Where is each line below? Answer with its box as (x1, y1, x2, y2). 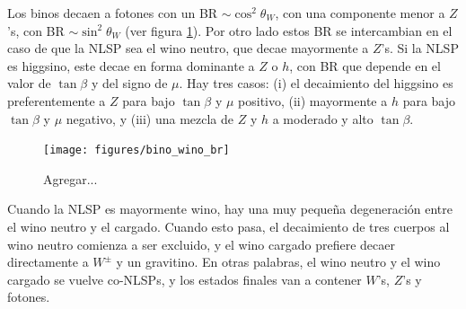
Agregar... (43, 169, 98, 188)
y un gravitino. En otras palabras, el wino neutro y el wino (116, 252, 441, 271)
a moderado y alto (272, 109, 374, 128)
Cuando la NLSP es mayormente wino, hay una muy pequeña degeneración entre (7, 199, 453, 218)
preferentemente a (7, 91, 106, 110)
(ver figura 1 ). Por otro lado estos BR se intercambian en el (125, 21, 453, 40)
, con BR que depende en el (289, 56, 441, 75)
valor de (7, 74, 51, 93)
